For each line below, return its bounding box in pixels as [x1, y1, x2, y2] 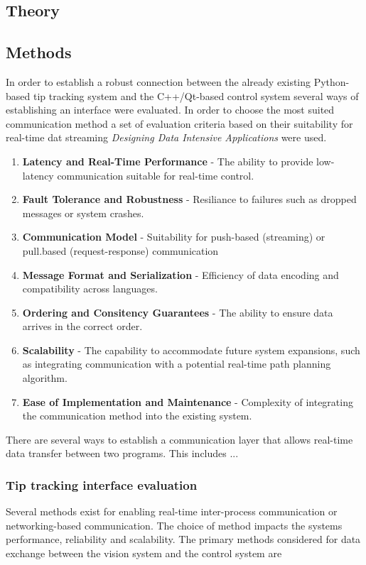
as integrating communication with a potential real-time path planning [22, 356, 331, 371]
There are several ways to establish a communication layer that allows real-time [6, 432, 353, 446]
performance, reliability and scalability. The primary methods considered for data [6, 532, 361, 547]
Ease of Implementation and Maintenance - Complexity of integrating [22, 394, 353, 409]
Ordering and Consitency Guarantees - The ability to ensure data [22, 305, 333, 319]
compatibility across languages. [22, 281, 158, 296]
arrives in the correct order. [22, 319, 143, 334]
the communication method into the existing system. [22, 408, 252, 423]
